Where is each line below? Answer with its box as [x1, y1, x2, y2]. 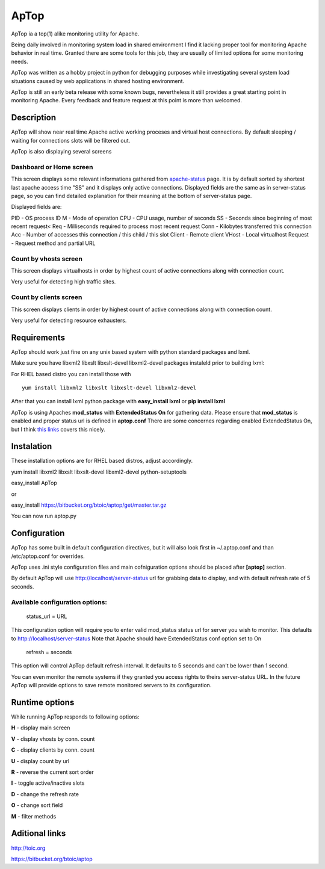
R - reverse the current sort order [11, 768, 94, 776]
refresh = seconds [26, 649, 72, 655]
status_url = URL [26, 613, 67, 620]
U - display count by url [11, 757, 70, 764]
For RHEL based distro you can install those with [11, 370, 132, 377]
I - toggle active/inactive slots [11, 779, 85, 787]
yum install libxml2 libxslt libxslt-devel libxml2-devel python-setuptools [11, 468, 187, 475]
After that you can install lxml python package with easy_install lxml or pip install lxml [11, 398, 226, 405]
